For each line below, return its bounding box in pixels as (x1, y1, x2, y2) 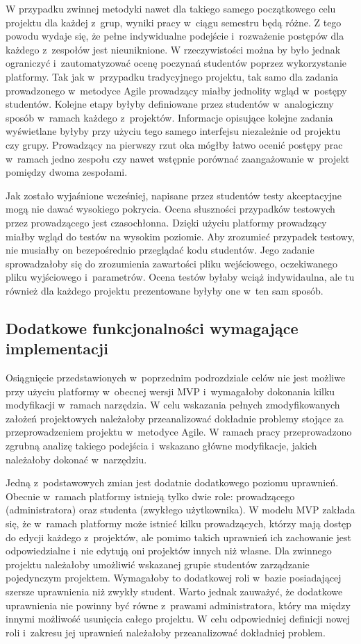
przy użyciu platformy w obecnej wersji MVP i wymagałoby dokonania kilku (6, 383, 335, 398)
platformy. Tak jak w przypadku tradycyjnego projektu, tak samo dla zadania (6, 69, 339, 83)
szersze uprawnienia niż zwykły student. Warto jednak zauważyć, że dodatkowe (6, 584, 343, 598)
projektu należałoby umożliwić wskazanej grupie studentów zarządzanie (6, 556, 310, 571)
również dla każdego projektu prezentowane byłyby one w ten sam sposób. (6, 283, 324, 297)
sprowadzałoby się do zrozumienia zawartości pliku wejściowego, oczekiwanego (6, 256, 337, 270)
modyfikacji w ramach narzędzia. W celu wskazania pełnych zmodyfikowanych (6, 397, 340, 412)
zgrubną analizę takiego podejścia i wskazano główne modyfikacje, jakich (6, 438, 317, 453)
